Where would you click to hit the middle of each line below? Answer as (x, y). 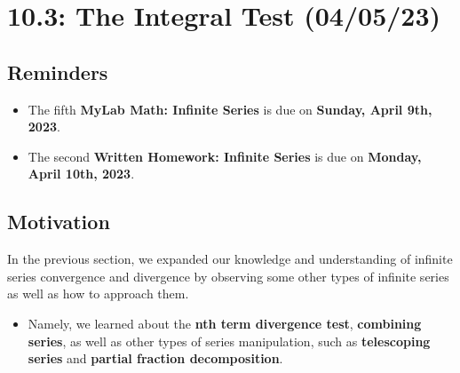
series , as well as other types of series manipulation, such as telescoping (229, 341)
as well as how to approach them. (98, 294)
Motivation (59, 222)
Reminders (58, 71)
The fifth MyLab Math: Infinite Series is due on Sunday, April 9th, (230, 109)
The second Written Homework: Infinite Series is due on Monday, (225, 156)
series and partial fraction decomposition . (155, 358)
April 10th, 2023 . (81, 174)
